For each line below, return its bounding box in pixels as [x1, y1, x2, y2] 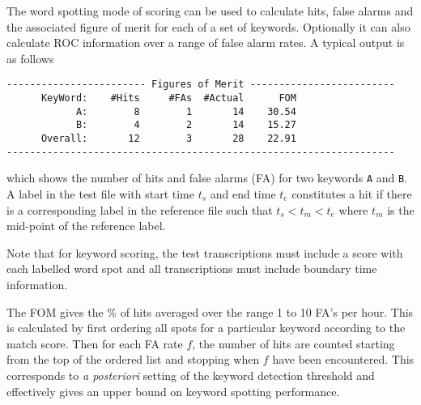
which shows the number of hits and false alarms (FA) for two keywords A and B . [6, 169, 408, 186]
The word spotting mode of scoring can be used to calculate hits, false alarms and [6, 2, 414, 19]
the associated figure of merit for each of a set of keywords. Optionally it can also [6, 18, 410, 35]
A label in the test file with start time [6, 185, 194, 202]
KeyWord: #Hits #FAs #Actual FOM [40, 92, 296, 104]
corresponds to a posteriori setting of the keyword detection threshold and [6, 366, 375, 383]
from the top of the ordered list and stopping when [6, 351, 260, 368]
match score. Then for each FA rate [6, 335, 183, 352]
